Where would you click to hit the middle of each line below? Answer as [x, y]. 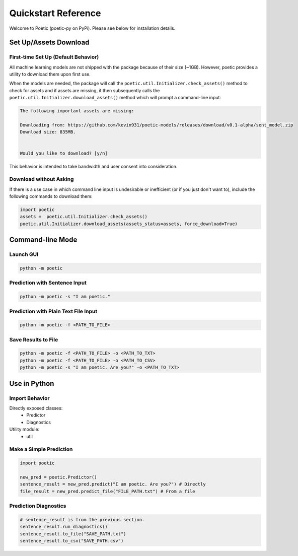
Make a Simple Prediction [41, 449]
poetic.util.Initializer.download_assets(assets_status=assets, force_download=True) [129, 224]
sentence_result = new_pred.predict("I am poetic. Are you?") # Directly [113, 484]
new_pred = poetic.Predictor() [59, 477]
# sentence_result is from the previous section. [82, 519]
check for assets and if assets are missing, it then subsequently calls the [85, 90]
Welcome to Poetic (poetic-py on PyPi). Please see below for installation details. [92, 28]
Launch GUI [24, 254]
